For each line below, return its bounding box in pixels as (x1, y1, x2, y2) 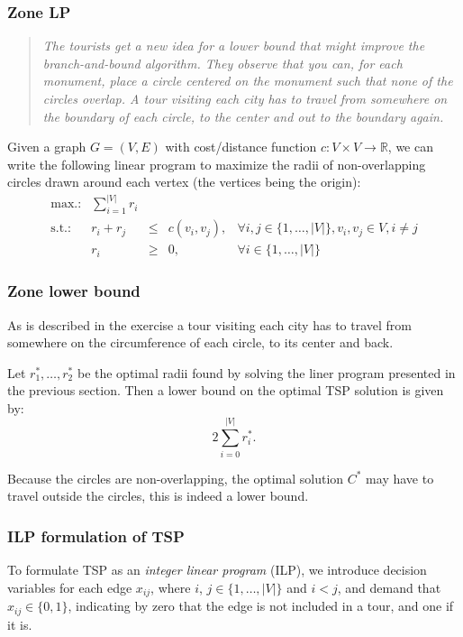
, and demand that (337, 577, 441, 596)
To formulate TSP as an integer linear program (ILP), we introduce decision (7, 560, 427, 579)
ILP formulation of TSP (7, 524, 185, 547)
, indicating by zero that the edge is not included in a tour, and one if (68, 596, 454, 615)
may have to (366, 468, 434, 487)
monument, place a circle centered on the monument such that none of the (42, 71, 453, 90)
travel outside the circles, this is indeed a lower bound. (7, 486, 309, 505)
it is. (7, 614, 32, 633)
